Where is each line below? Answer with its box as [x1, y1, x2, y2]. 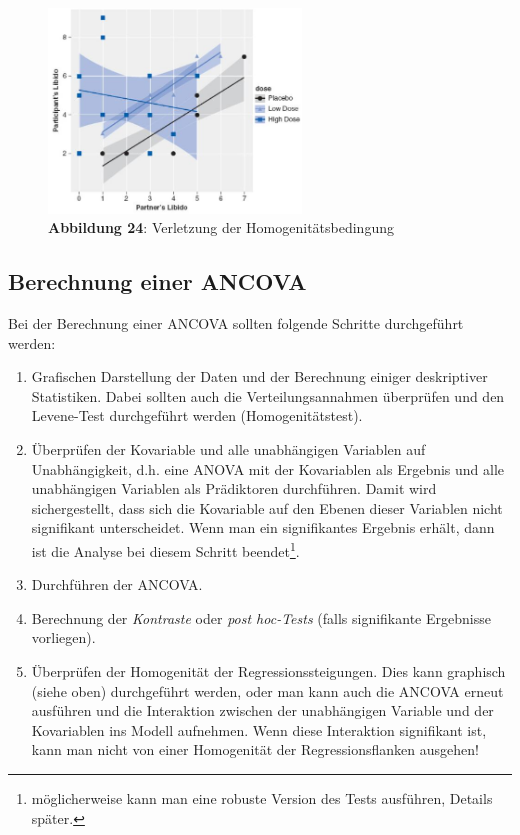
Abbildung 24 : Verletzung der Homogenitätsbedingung [48, 217, 394, 238]
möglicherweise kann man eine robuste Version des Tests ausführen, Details [31, 787, 493, 808]
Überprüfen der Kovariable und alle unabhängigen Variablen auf [31, 439, 426, 459]
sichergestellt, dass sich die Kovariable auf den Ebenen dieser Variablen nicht [31, 497, 503, 518]
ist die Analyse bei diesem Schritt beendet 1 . [31, 537, 300, 561]
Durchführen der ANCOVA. [31, 574, 203, 595]
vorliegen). [31, 627, 96, 648]
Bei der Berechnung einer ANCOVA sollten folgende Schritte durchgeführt [8, 313, 464, 334]
